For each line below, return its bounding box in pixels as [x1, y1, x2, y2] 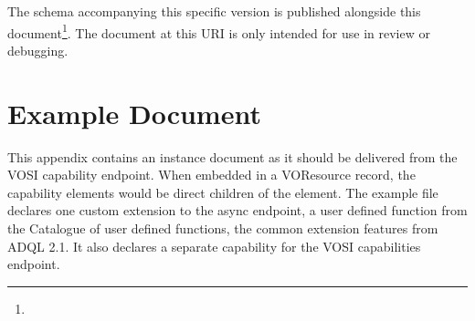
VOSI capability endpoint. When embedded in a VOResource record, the [7, 165, 416, 184]
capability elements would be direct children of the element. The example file [7, 182, 438, 202]
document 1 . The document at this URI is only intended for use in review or [7, 20, 430, 42]
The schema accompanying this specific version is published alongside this [7, 2, 421, 20]
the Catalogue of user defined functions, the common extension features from [7, 218, 438, 237]
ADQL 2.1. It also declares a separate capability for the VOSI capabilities [7, 236, 421, 255]
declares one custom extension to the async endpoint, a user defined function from [7, 201, 468, 220]
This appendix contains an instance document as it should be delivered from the [7, 147, 458, 166]
